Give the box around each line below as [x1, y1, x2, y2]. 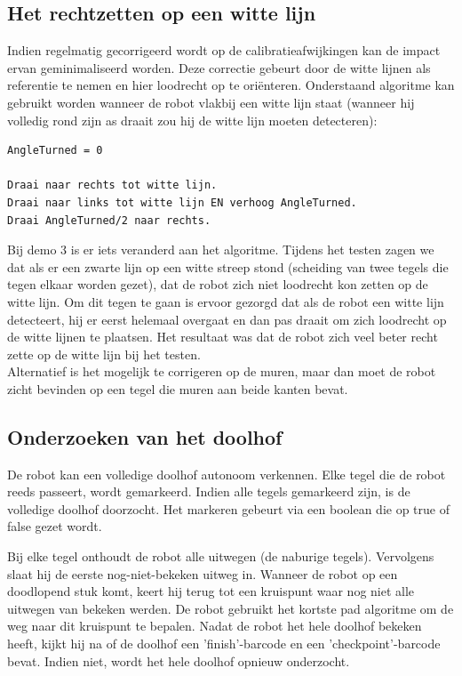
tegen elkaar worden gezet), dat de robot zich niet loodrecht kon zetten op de [7, 275, 428, 294]
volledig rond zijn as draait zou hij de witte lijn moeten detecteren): [7, 110, 378, 129]
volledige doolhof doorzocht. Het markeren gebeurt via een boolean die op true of [7, 499, 450, 518]
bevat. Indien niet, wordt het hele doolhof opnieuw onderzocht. [7, 651, 350, 670]
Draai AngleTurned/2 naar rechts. [7, 213, 211, 227]
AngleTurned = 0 [7, 144, 103, 157]
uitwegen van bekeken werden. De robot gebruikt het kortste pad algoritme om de [7, 599, 454, 617]
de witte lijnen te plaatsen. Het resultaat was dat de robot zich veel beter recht [7, 327, 438, 346]
